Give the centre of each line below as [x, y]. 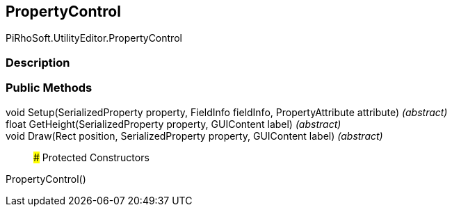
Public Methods [49, 88]
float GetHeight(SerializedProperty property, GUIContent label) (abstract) [173, 124]
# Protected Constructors [91, 157]
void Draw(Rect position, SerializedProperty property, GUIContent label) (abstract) [194, 136]
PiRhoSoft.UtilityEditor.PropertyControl [94, 38]
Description [38, 62]
